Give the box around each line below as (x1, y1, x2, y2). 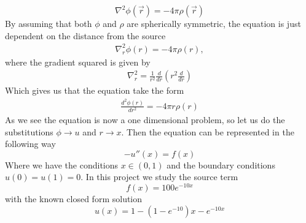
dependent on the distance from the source (5, 29, 166, 42)
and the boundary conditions (167, 158, 275, 171)
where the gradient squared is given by (5, 55, 151, 68)
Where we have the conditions (5, 158, 119, 171)
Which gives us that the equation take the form (5, 84, 184, 97)
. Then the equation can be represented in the (121, 125, 294, 138)
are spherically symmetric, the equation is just (127, 17, 301, 29)
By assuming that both (5, 17, 92, 29)
